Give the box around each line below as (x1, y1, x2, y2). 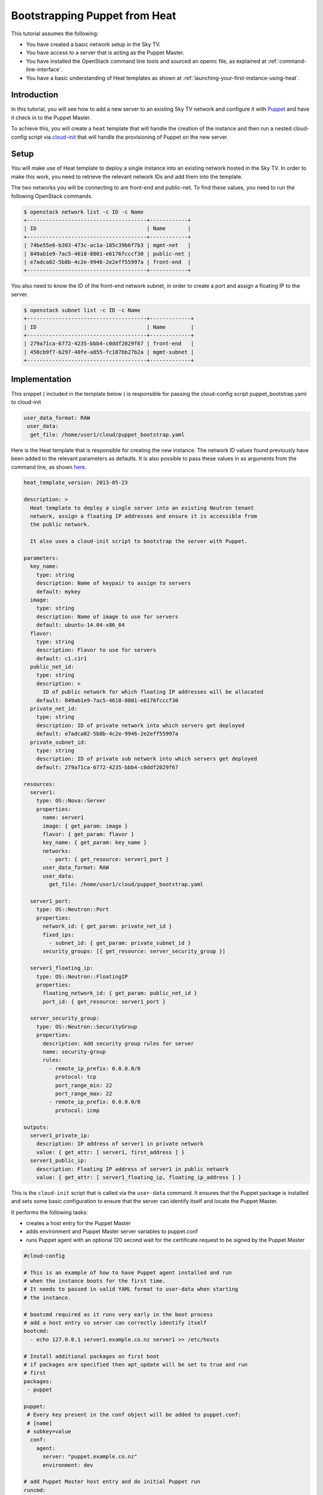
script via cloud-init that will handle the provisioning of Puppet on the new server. (28, 133, 228, 141)
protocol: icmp (54, 1107, 100, 1113)
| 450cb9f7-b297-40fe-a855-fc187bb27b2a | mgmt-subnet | (23, 349, 194, 355)
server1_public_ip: (30, 1157, 87, 1164)
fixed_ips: (42, 931, 75, 938)
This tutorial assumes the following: (11, 30, 99, 37)
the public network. (30, 521, 90, 528)
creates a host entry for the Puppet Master (26, 1220, 131, 1227)
